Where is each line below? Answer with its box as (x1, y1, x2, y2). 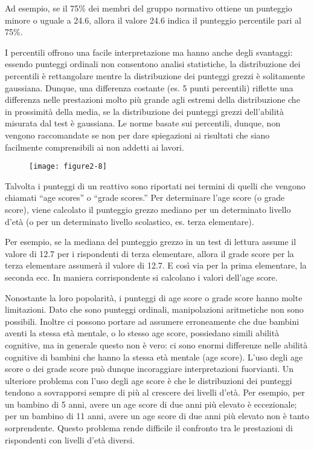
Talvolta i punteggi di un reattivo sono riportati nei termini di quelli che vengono (5, 179, 306, 192)
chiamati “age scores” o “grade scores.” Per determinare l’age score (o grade (5, 191, 285, 204)
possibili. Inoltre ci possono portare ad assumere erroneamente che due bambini (5, 315, 300, 327)
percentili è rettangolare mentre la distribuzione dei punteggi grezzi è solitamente (5, 69, 305, 82)
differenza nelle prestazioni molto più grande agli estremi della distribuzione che (5, 93, 300, 106)
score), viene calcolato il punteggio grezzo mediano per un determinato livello (5, 203, 291, 215)
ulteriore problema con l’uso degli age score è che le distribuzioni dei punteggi (5, 374, 292, 386)
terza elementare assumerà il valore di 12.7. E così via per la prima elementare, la (5, 259, 307, 272)
